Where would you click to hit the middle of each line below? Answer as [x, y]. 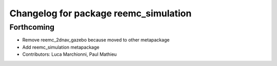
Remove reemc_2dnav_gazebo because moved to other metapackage [96, 40]
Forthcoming [32, 27]
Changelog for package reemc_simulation [101, 13]
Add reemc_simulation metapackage [61, 47]
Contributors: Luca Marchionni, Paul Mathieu [70, 54]
